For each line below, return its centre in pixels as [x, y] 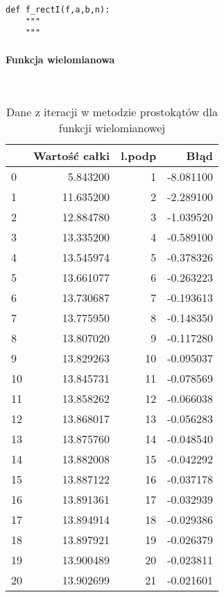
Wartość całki [72, 156]
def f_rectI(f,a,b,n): [58, 10]
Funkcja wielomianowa [60, 59]
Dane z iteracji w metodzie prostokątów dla [112, 112]
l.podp [139, 156]
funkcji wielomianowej [112, 128]
